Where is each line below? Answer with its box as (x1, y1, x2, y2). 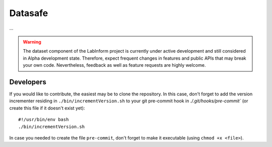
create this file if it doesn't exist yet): (9, 105, 85, 111)
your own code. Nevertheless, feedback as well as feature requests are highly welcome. (23, 62, 206, 68)
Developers (9, 78, 46, 86)
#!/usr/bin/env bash (18, 117, 69, 122)
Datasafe (9, 8, 48, 19)
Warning (23, 39, 41, 45)
